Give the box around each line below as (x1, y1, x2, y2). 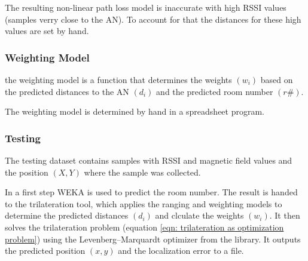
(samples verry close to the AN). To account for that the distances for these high (5, 13, 301, 25)
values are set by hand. (5, 24, 89, 37)
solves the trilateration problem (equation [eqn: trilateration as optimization (5, 220, 284, 233)
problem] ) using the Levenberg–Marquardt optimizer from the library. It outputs (5, 232, 301, 245)
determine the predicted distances (5, 209, 129, 222)
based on (260, 73, 293, 85)
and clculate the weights (155, 209, 244, 222)
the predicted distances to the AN (5, 85, 129, 97)
